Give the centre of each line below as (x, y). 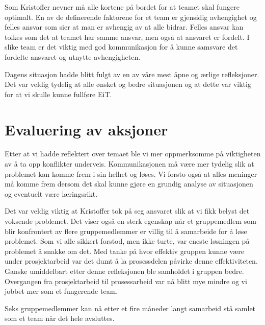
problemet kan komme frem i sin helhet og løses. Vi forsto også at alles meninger (131, 173)
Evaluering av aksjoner (86, 129)
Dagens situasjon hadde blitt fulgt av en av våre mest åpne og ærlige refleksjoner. (132, 74)
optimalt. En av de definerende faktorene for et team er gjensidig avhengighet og (131, 17)
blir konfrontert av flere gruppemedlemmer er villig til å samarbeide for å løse (126, 231)
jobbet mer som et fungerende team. (61, 291)
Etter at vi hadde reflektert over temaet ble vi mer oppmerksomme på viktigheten (133, 154)
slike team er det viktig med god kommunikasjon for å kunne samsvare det (121, 47)
